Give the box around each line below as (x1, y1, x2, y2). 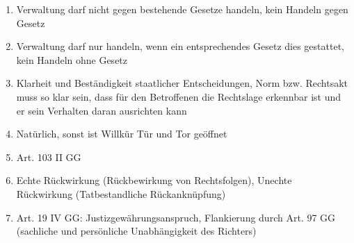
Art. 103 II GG (16, 149, 81, 164)
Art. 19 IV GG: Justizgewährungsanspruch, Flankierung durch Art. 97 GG (16, 210, 336, 224)
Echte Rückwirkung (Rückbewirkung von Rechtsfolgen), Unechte (16, 173, 292, 187)
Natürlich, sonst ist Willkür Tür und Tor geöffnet (16, 126, 227, 141)
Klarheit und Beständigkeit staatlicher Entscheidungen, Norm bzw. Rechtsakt (16, 76, 348, 90)
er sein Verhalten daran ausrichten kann (16, 103, 187, 117)
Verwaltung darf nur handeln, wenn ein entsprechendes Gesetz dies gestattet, (16, 39, 344, 53)
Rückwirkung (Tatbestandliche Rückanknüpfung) (16, 186, 226, 201)
